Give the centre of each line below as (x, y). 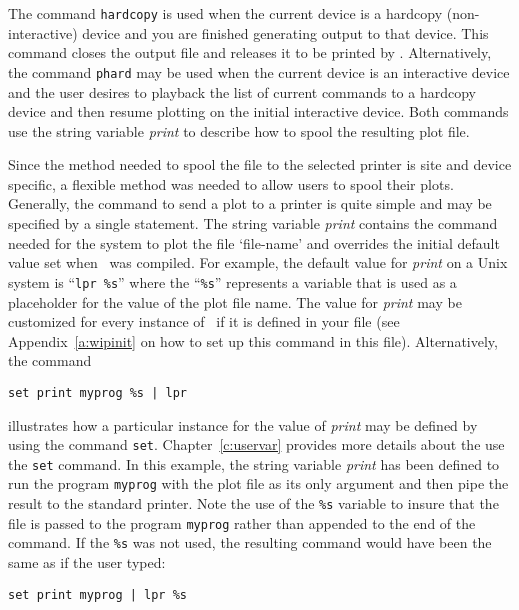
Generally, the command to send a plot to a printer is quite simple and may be (250, 203)
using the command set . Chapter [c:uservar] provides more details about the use (256, 444)
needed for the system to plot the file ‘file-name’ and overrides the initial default (254, 242)
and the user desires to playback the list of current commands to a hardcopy (242, 91)
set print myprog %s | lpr (97, 392)
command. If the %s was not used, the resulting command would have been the (250, 542)
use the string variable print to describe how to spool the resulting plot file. (239, 130)
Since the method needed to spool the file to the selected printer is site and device (260, 164)
